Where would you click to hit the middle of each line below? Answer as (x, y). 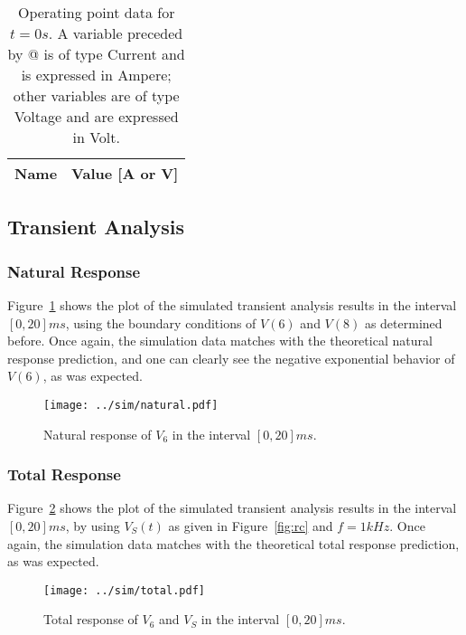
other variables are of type (96, 95)
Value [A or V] (125, 173)
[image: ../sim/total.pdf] (124, 590)
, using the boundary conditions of (161, 322)
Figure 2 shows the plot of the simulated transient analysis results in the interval (232, 508)
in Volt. (96, 137)
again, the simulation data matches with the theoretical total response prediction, (233, 543)
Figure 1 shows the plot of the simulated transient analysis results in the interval (232, 305)
